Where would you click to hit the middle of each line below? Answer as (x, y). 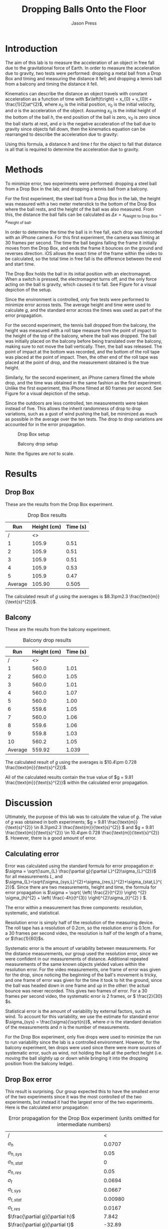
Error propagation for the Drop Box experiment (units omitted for (84, 1118)
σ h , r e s (14, 1171)
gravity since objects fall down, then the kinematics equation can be (75, 129)
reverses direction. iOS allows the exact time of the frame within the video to (84, 253)
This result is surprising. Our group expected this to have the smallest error (82, 1091)
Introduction (31, 48)
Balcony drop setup (38, 444)
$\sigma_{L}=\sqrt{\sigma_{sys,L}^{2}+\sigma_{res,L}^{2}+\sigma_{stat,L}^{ (84, 882)
